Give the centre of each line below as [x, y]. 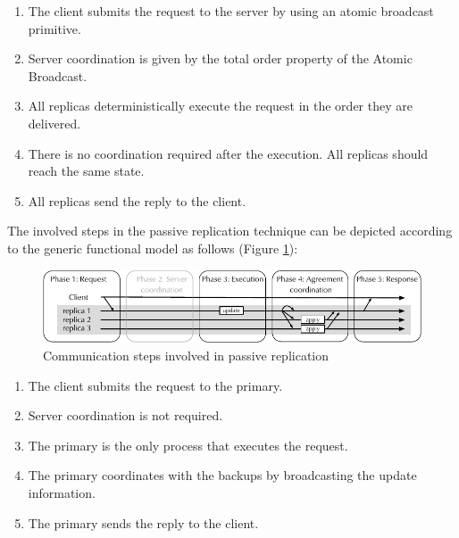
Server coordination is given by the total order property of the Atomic [220, 58]
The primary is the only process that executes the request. [188, 445]
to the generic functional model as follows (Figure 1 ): [153, 248]
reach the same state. [86, 171]
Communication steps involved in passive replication [186, 355]
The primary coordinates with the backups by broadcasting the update [222, 475]
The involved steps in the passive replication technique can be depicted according [230, 231]
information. [62, 492]
